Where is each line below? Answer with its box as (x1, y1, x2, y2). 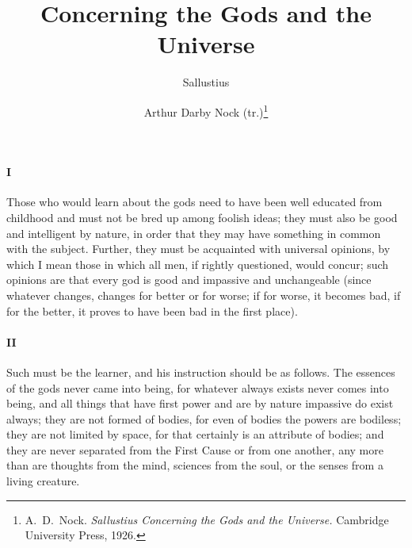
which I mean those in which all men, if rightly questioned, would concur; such (6, 255, 389, 272)
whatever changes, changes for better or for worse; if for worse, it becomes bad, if (6, 286, 401, 303)
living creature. (6, 473, 80, 489)
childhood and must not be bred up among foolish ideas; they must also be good (6, 209, 398, 225)
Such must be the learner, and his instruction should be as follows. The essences (6, 363, 395, 380)
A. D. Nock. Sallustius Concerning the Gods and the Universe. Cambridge (25, 511, 389, 527)
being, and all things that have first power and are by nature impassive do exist (6, 395, 394, 412)
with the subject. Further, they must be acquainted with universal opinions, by (6, 240, 391, 257)
